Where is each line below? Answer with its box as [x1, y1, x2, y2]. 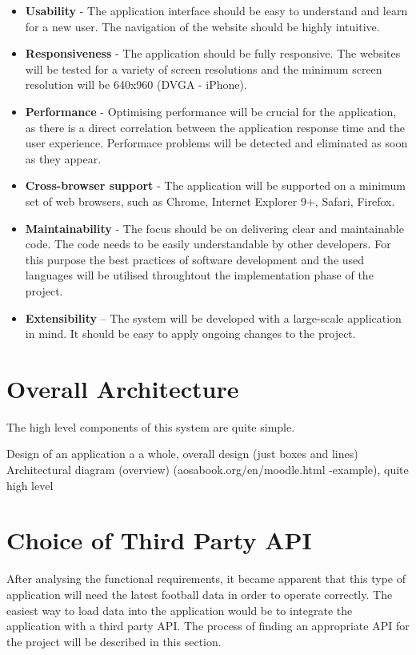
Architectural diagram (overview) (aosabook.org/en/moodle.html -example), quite [6, 461, 409, 477]
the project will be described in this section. [6, 633, 222, 649]
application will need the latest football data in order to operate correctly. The [6, 585, 393, 602]
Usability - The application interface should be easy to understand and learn [25, 2, 408, 18]
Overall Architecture [6, 372, 239, 404]
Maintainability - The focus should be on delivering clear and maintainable [25, 219, 404, 236]
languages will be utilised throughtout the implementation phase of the [25, 267, 374, 283]
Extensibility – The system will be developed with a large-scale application [25, 309, 402, 326]
